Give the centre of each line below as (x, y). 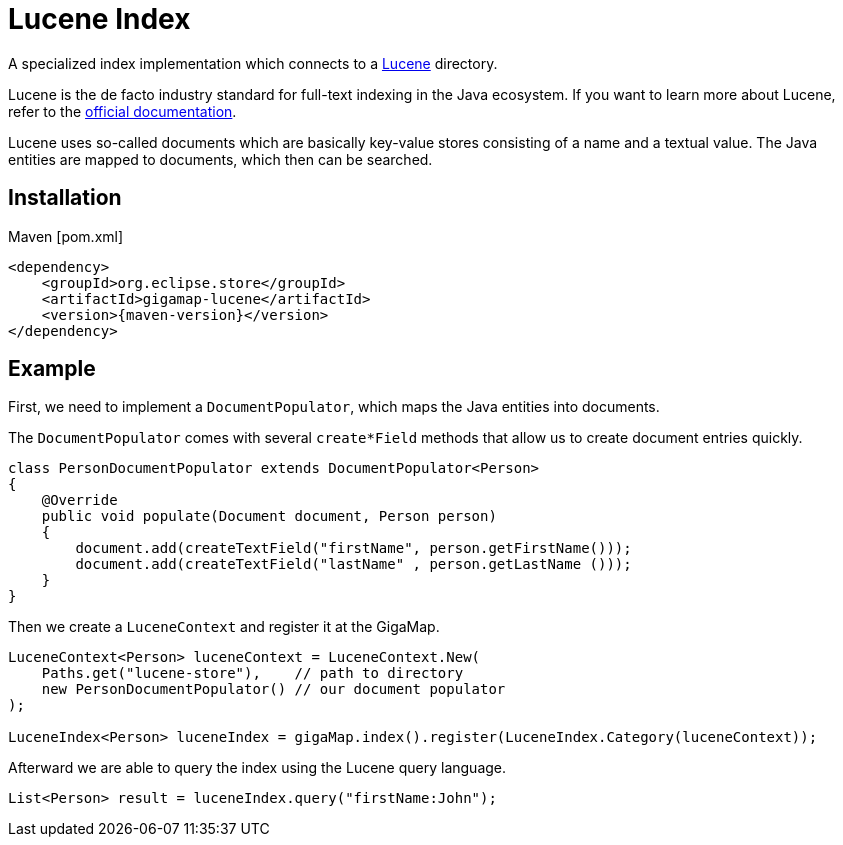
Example (52, 369)
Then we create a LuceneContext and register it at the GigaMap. (224, 627)
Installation (65, 198)
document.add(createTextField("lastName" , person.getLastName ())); (353, 564)
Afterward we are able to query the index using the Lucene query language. (257, 768)
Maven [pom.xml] (66, 236)
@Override (79, 500)
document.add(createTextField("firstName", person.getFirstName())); (353, 548)
